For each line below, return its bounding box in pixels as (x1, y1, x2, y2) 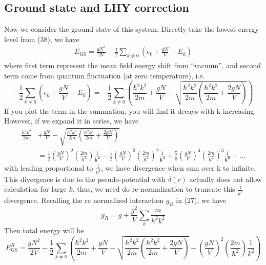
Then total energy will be (4, 225, 84, 235)
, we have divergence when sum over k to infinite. (101, 162, 256, 173)
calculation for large (4, 184, 67, 194)
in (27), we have (176, 195, 227, 206)
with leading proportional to (4, 162, 93, 173)
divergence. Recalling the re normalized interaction (4, 195, 164, 206)
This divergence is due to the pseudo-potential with (4, 173, 166, 184)
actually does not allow (189, 173, 262, 184)
